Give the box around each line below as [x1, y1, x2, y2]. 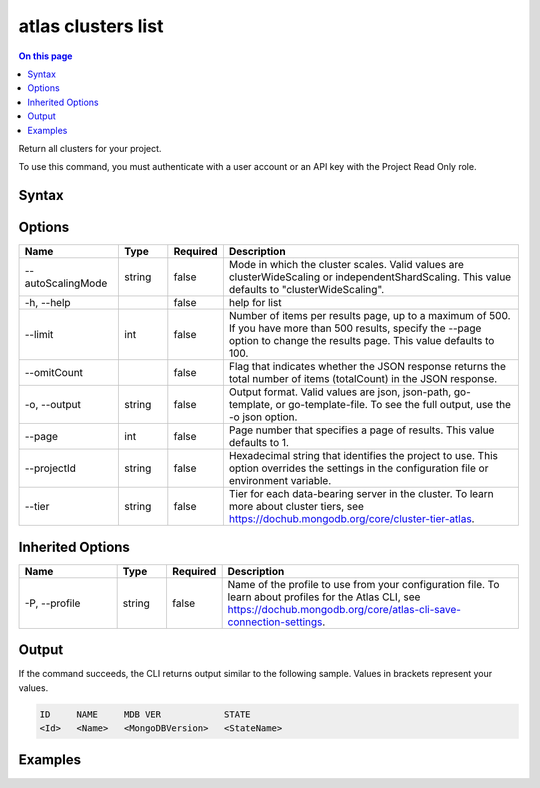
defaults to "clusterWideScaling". [228, 283, 385, 297]
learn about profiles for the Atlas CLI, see [227, 590, 421, 604]
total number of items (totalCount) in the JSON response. [228, 372, 498, 386]
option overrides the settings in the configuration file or [228, 461, 489, 475]
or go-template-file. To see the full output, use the [275, 398, 512, 412]
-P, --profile [24, 596, 81, 610]
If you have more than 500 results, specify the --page [228, 321, 482, 335]
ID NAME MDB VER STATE [39, 708, 251, 720]
